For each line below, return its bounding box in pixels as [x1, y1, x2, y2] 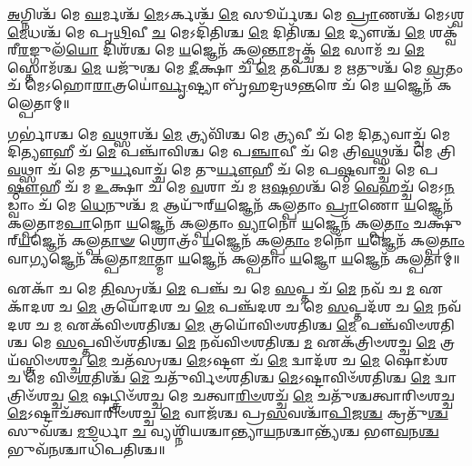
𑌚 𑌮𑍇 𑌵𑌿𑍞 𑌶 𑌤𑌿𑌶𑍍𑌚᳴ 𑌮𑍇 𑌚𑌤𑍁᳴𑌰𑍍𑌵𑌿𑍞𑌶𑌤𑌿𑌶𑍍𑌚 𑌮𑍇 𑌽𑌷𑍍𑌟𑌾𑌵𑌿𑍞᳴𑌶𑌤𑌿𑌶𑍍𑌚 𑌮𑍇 [7, 368, 431, 387]
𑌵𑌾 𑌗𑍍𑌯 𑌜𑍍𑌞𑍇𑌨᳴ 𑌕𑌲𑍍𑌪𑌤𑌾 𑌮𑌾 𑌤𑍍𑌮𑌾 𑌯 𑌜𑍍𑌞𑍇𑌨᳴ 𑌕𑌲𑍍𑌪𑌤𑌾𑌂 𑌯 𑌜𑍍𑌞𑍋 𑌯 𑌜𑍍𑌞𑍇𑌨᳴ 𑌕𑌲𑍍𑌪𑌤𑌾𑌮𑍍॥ [7, 248, 460, 267]
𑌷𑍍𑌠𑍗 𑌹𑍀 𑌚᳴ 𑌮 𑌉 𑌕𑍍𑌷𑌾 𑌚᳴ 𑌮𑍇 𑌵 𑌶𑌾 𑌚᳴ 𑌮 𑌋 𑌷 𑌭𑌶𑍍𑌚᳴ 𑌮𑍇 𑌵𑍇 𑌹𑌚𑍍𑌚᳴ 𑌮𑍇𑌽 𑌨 [7, 177, 455, 196]
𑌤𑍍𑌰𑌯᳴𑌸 [440, 332, 456, 352]
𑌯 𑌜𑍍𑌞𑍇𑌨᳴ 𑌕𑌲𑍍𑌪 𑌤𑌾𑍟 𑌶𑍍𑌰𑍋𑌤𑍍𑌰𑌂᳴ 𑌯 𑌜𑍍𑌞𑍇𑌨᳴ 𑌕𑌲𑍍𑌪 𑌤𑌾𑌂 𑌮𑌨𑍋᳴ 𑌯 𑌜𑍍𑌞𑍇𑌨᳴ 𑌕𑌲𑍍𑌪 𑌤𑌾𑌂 [17, 231, 465, 250]
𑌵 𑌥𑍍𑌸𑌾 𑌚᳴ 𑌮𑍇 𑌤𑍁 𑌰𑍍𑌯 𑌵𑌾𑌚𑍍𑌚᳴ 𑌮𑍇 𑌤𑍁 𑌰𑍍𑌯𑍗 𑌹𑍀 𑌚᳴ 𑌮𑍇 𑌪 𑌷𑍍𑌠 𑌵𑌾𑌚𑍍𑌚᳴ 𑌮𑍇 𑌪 [7, 159, 438, 178]
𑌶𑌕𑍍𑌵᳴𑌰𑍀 [428, 22, 458, 41]
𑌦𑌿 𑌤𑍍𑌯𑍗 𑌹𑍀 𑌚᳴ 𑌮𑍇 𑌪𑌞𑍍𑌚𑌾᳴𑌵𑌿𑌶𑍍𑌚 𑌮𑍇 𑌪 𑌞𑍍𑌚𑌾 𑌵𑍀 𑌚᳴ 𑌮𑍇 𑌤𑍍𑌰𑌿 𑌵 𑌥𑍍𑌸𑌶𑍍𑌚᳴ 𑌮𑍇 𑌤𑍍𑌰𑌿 [7, 142, 456, 161]
